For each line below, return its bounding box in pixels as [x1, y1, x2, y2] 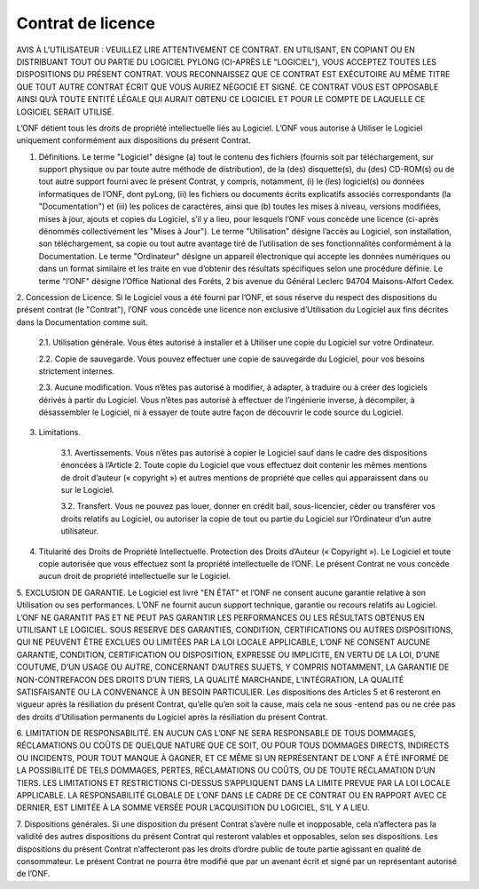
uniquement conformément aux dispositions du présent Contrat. [16, 135, 252, 146]
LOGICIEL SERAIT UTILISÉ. [16, 107, 114, 117]
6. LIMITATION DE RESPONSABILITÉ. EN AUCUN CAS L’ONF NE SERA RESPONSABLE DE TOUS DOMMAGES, [16, 728, 417, 739]
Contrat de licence [16, 13, 155, 33]
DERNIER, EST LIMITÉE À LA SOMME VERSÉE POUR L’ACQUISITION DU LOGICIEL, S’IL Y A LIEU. [16, 802, 370, 813]
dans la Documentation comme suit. [16, 316, 148, 328]
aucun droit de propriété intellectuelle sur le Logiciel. [38, 571, 232, 582]
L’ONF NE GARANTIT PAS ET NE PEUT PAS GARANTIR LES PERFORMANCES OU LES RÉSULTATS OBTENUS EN [16, 612, 425, 623]
